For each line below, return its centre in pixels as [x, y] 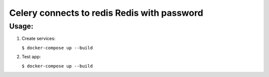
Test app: [31, 57]
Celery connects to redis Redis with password [106, 13]
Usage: [21, 26]
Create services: [39, 38]
